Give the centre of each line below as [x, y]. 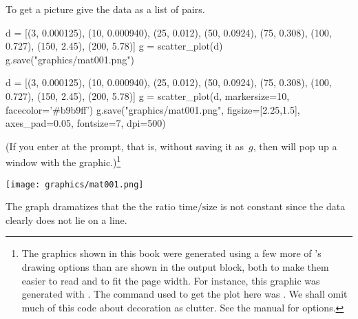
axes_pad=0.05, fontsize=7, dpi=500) [86, 123]
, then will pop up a [295, 146]
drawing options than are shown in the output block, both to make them [175, 267]
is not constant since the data [283, 206]
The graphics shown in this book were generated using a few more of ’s [171, 253]
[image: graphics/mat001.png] [75, 184]
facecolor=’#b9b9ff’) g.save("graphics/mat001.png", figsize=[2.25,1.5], [153, 109]
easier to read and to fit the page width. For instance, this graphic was [171, 280]
